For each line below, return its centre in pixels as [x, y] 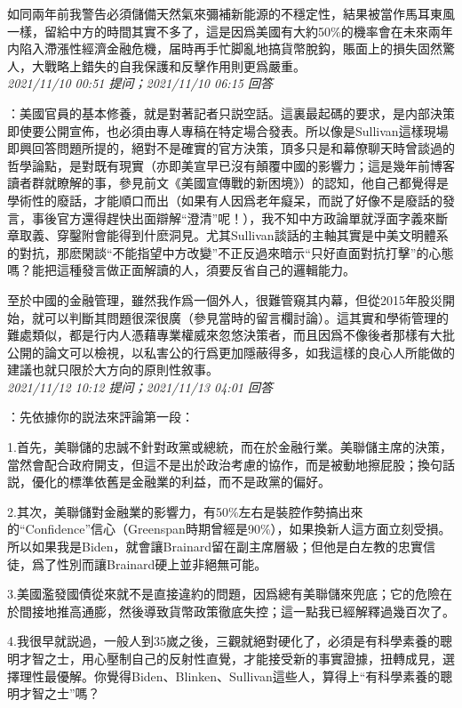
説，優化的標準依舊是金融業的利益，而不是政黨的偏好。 [169, 482]
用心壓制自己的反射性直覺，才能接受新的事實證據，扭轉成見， [262, 658]
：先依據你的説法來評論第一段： [100, 417]
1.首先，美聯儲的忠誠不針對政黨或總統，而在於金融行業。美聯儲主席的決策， [230, 447]
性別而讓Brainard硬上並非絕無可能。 [162, 563]
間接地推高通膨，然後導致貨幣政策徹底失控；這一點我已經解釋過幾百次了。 [237, 611]
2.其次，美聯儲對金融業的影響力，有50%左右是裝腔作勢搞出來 [185, 511]
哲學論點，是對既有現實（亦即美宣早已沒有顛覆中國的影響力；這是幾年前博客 [231, 165]
